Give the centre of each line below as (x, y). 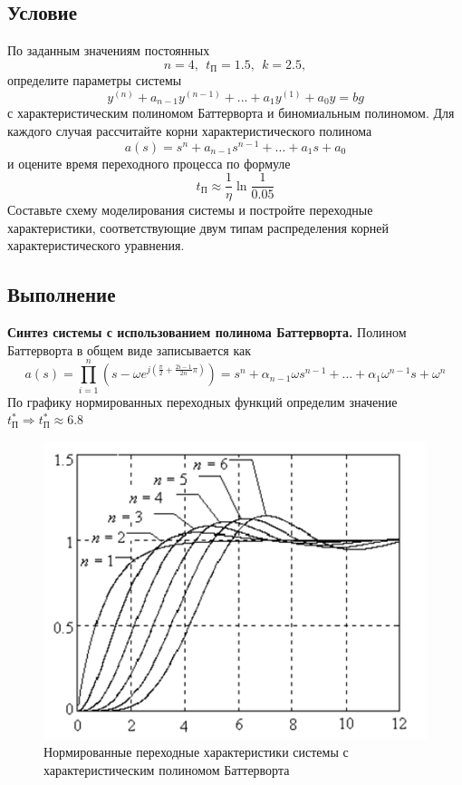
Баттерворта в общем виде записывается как (130, 349)
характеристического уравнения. (96, 245)
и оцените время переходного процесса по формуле (149, 163)
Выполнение (62, 294)
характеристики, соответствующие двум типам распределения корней (198, 227)
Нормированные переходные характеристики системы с (196, 752)
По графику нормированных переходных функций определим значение (202, 401)
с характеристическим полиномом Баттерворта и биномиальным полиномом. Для (231, 113)
